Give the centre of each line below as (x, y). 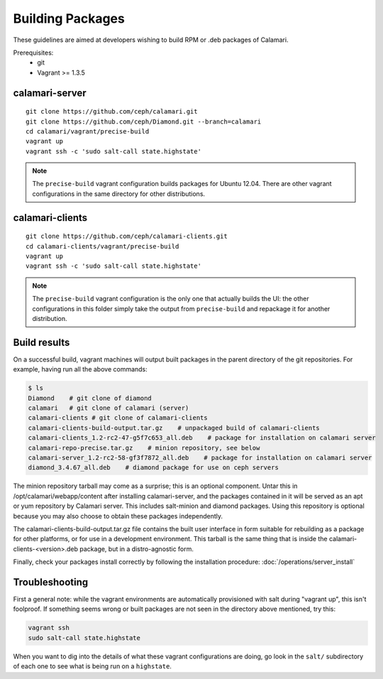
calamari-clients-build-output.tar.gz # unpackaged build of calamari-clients (174, 428)
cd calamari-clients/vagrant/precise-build (102, 246)
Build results (41, 342)
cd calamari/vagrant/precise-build (88, 131)
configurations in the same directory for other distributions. (119, 194)
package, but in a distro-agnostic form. (137, 549)
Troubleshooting (51, 582)
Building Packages (69, 18)
